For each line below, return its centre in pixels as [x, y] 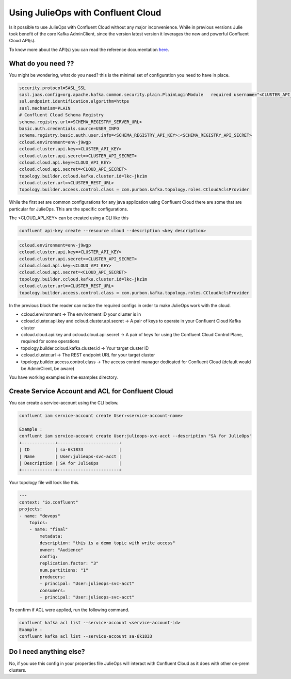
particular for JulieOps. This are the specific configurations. [69, 209]
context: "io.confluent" [49, 502]
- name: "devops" [40, 516]
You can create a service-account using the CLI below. [64, 403]
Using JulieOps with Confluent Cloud [85, 13]
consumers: [52, 590]
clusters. [18, 670]
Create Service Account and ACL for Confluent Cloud [91, 391]
